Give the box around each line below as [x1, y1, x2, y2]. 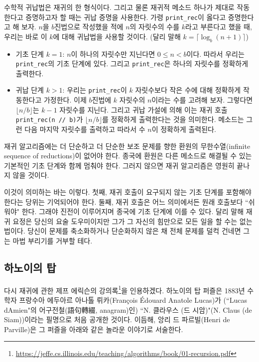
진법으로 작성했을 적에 [54, 21, 124, 32]
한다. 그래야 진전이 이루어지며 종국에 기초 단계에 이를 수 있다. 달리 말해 [21, 206, 244, 217]
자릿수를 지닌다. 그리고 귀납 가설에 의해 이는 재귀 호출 [59, 104, 228, 115]
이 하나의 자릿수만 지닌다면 [71, 48, 155, 59]
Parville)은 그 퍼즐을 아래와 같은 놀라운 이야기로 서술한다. [4, 324, 183, 334]
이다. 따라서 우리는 [186, 48, 245, 59]
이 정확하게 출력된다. [151, 123, 216, 134]
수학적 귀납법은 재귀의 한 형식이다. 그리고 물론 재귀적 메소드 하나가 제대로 [4, 2, 235, 12]
